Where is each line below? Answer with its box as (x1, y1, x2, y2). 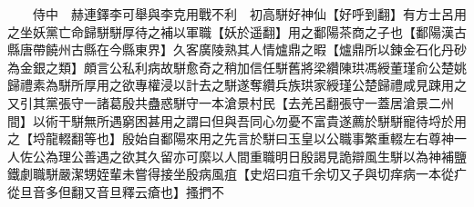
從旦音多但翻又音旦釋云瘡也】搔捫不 (7, 182, 224, 201)
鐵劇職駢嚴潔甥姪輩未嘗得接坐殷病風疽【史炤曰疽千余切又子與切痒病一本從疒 (7, 164, 467, 183)
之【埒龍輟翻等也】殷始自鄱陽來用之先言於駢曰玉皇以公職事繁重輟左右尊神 (7, 129, 454, 148)
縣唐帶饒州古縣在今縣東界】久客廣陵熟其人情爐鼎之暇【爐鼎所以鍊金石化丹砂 (7, 40, 467, 59)
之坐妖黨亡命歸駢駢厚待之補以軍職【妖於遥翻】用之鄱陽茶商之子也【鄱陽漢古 (7, 22, 467, 41)
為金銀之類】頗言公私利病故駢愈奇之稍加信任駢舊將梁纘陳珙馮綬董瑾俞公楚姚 (7, 57, 467, 76)
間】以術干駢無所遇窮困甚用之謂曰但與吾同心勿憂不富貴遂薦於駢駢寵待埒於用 (7, 111, 467, 130)
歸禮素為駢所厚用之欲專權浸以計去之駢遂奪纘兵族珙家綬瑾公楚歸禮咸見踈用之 (7, 75, 467, 94)
